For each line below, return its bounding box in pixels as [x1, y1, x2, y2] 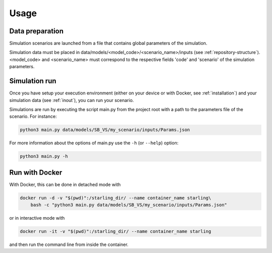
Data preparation [9, 27, 64, 35]
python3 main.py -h [20, 154, 68, 159]
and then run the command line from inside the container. [9, 241, 128, 247]
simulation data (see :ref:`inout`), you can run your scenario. [9, 97, 134, 103]
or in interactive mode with [9, 215, 65, 221]
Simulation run [9, 77, 56, 85]
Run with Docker [9, 168, 62, 177]
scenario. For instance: [9, 114, 57, 120]
